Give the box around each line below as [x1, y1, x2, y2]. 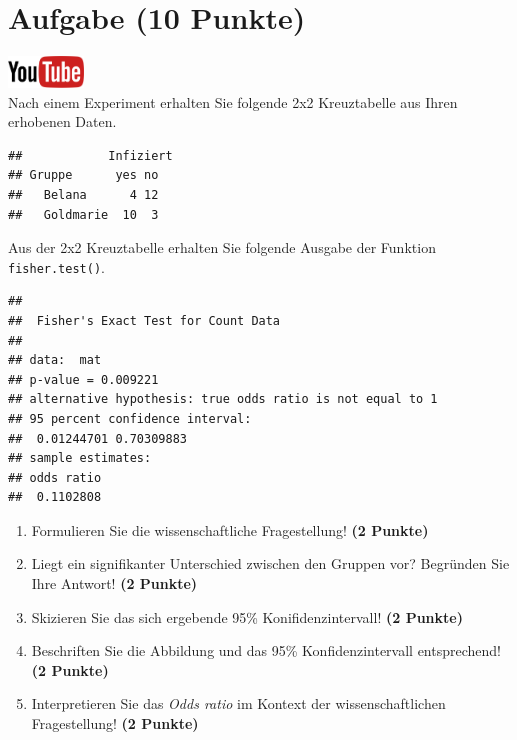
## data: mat [8, 353, 102, 368]
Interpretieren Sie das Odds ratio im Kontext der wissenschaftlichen [31, 693, 446, 714]
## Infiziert [8, 148, 173, 163]
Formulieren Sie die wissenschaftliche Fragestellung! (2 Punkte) [31, 519, 429, 540]
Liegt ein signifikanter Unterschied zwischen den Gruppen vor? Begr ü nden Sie [31, 553, 510, 574]
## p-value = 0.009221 [8, 372, 159, 387]
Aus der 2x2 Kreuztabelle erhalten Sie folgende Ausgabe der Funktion [8, 237, 436, 258]
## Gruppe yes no [8, 168, 159, 183]
